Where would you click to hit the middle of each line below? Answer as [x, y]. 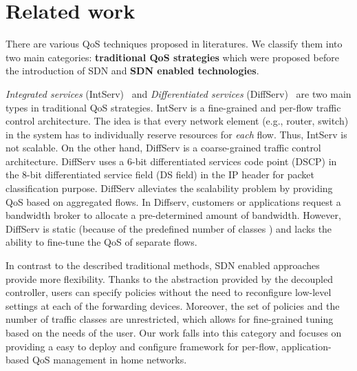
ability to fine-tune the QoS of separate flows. [101, 242]
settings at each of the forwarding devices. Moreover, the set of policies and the [173, 305]
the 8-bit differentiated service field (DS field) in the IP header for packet [160, 174]
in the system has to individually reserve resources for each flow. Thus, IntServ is [176, 134]
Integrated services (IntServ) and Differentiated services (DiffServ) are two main [178, 93]
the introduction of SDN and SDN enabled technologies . [132, 71]
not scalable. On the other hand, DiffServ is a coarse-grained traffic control [163, 148]
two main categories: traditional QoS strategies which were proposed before [172, 57]
